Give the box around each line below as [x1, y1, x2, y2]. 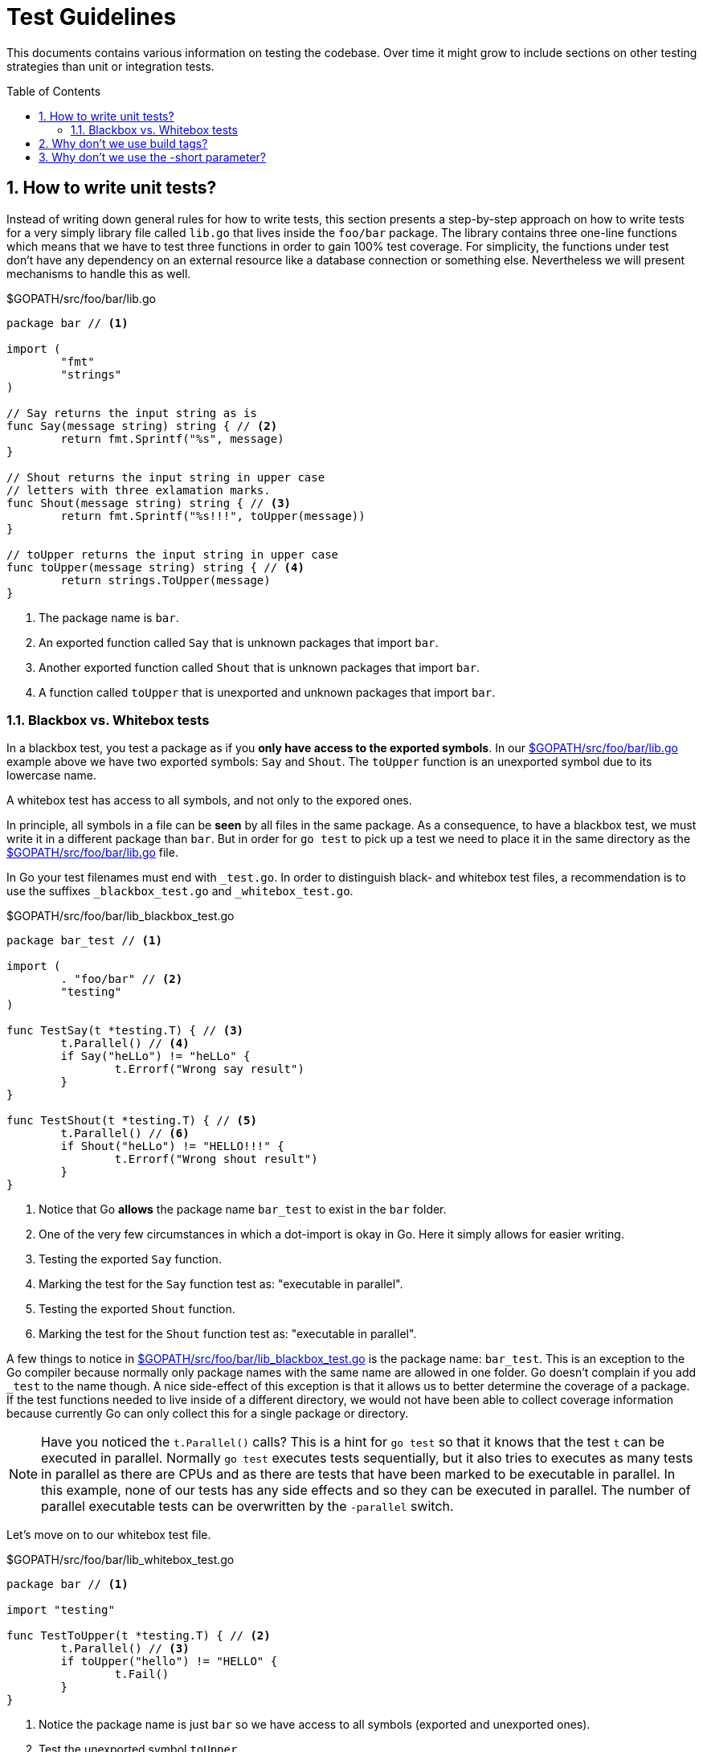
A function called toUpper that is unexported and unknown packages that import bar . [39, 685, 496, 699]
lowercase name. [6, 768, 97, 783]
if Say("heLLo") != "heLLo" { [60, 1050, 251, 1063]
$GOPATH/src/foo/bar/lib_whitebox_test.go [6, 1553, 235, 1567]
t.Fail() [114, 1668, 170, 1681]
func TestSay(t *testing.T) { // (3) [6, 1024, 244, 1038]
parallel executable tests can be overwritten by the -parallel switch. [41, 1498, 454, 1515]
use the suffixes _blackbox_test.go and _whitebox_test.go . [6, 884, 354, 899]
